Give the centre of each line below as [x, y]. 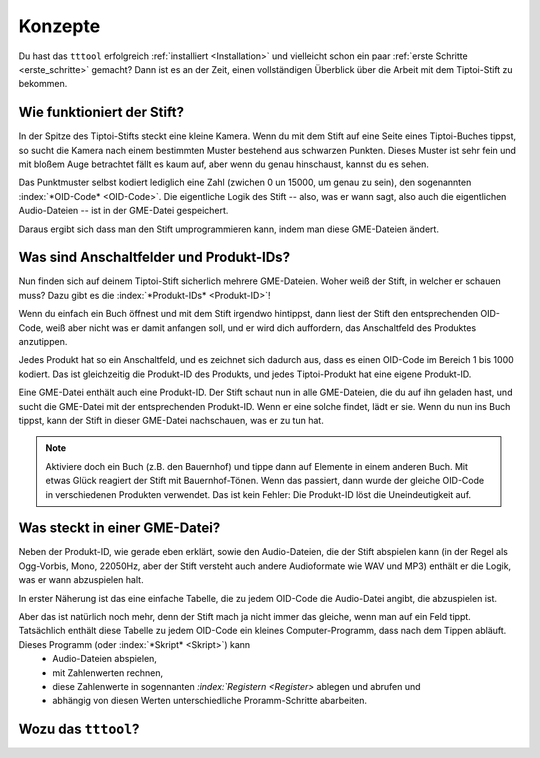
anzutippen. [43, 342]
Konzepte [59, 26]
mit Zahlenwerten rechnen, [108, 672]
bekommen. [43, 84]
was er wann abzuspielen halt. [81, 580]
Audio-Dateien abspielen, [104, 659]
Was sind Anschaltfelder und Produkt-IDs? [154, 257]
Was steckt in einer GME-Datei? [119, 528]
